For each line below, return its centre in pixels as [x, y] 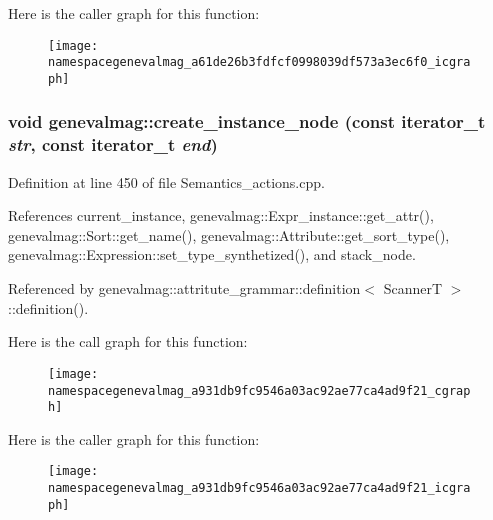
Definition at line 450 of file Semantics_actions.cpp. [166, 181]
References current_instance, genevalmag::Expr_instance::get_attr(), [221, 215]
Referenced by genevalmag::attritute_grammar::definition [184, 288]
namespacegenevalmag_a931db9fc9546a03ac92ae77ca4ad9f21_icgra [259, 488]
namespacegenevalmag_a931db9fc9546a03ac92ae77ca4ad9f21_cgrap [259, 390]
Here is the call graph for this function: [128, 341]
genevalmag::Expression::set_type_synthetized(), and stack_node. [212, 254]
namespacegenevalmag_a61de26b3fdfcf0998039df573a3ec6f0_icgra [259, 62]
